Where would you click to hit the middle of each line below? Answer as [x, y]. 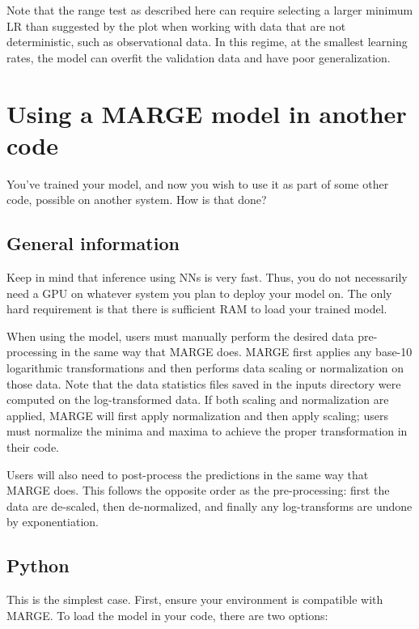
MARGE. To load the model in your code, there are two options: [167, 615]
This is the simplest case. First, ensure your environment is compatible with [195, 599]
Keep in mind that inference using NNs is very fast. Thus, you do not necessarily [207, 277]
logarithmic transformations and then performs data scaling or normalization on [205, 368]
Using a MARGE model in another [207, 113]
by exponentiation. [53, 522]
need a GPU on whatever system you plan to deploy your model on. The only [199, 293]
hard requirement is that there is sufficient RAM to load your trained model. [197, 309]
